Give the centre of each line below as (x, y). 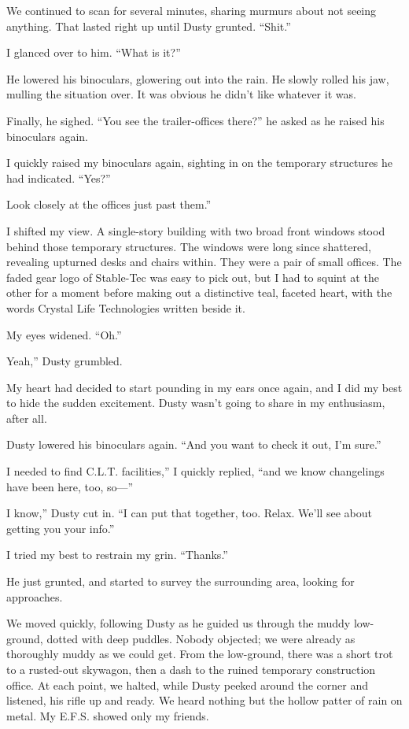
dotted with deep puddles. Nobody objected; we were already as (201, 638)
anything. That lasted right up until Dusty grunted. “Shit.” (149, 26)
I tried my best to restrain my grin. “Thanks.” (117, 555)
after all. (27, 418)
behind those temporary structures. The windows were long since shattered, (189, 246)
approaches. (35, 596)
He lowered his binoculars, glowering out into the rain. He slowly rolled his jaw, (198, 78)
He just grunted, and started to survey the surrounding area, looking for (181, 581)
